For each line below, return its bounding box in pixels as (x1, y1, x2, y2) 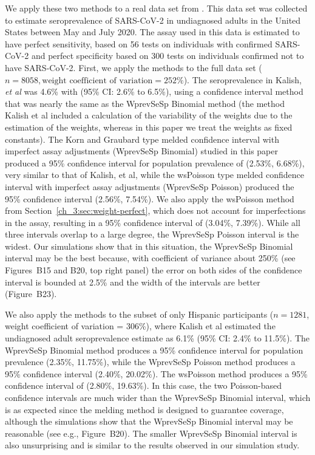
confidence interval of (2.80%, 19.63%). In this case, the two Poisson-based (5, 379, 282, 392)
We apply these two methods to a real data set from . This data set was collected (5, 2, 308, 14)
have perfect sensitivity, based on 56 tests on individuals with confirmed (5, 37, 273, 50)
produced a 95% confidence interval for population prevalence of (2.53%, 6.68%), (5, 156, 305, 169)
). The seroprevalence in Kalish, (183, 73, 302, 86)
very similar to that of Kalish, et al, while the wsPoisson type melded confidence (5, 168, 304, 181)
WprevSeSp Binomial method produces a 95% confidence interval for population (5, 343, 303, 356)
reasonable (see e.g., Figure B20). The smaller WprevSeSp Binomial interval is (5, 426, 297, 439)
